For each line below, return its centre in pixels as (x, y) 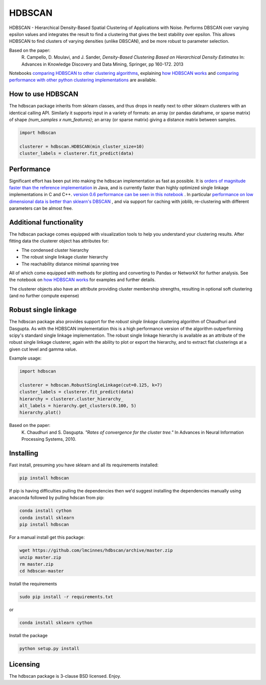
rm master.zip (36, 564)
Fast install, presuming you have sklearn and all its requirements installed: (84, 465)
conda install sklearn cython (56, 623)
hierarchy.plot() (40, 413)
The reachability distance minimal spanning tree (70, 264)
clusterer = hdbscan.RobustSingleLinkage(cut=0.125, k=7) (91, 385)
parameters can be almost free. (41, 208)
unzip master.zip (40, 557)
